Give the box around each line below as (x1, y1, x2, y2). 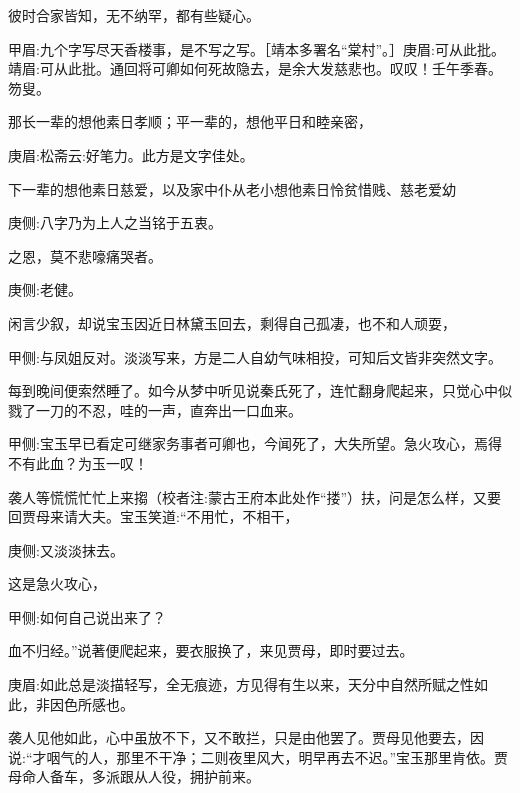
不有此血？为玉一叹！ (8, 452, 148, 473)
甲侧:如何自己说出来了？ (8, 606, 166, 627)
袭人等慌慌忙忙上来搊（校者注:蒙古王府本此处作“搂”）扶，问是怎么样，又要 (8, 486, 502, 507)
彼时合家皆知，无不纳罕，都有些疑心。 (8, 5, 260, 25)
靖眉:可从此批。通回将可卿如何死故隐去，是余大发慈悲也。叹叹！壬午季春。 (8, 58, 502, 79)
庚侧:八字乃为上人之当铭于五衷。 (8, 212, 222, 233)
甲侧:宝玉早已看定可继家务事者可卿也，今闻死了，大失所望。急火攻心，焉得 (8, 433, 502, 454)
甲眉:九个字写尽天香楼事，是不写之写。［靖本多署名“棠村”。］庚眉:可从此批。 (8, 38, 505, 59)
